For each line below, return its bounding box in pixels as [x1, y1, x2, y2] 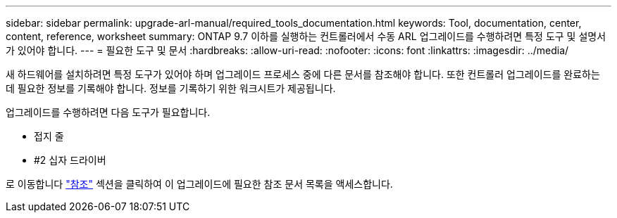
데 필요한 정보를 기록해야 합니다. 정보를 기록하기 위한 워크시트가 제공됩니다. [6, 82, 336, 94]
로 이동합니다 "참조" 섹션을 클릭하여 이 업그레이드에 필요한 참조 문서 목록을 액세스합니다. [6, 178, 393, 190]
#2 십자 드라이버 [34, 154, 106, 166]
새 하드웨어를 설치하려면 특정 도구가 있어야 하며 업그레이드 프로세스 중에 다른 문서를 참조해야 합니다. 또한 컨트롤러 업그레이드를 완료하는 [6, 68, 600, 80]
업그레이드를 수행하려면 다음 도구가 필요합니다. [6, 106, 211, 118]
